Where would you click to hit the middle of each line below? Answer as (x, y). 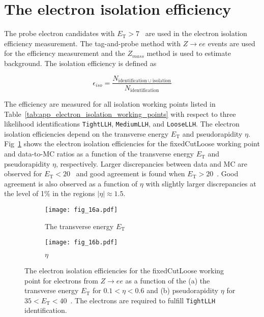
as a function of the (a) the (168, 280)
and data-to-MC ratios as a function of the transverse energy (99, 154)
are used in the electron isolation (196, 33)
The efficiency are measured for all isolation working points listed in (110, 104)
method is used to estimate (189, 53)
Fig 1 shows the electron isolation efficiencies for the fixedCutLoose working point (132, 144)
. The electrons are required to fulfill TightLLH (143, 300)
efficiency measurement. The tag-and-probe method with (93, 43)
